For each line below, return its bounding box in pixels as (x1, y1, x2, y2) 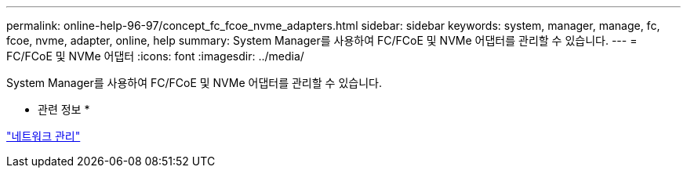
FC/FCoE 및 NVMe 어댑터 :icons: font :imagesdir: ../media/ (6, 49, 304, 63)
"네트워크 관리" (6, 129, 81, 143)
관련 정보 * (38, 103, 90, 116)
